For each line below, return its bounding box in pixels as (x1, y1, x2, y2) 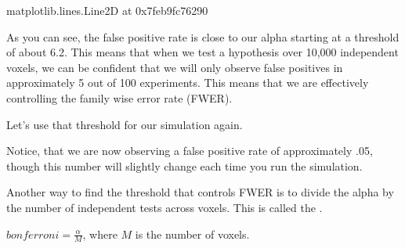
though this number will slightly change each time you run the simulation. (6, 157, 363, 174)
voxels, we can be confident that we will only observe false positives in (6, 59, 343, 75)
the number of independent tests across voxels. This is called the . (6, 199, 323, 215)
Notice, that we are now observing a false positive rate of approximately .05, (6, 142, 373, 159)
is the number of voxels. (135, 225, 250, 242)
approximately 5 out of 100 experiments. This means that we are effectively (6, 74, 369, 91)
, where (82, 225, 118, 242)
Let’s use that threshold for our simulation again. (6, 116, 243, 132)
